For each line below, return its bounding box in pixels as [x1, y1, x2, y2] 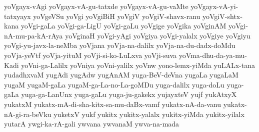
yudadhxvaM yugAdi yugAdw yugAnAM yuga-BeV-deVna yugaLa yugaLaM [4, 69, 238, 80]
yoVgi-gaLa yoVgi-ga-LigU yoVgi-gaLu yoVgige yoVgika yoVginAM [20, 20, 226, 31]
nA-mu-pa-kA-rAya [4, 30, 63, 40]
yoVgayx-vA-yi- [190, 1, 238, 11]
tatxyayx [4, 10, 31, 21]
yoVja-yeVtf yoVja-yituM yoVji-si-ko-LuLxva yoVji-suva [4, 49, 177, 60]
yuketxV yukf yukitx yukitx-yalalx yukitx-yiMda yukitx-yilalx [53, 108, 244, 119]
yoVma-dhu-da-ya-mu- [178, 49, 247, 60]
